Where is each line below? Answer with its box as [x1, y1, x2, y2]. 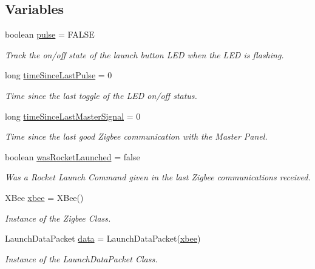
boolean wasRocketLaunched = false [5, 150, 140, 163]
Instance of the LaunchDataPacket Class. [5, 252, 158, 265]
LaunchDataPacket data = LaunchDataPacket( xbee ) [5, 232, 201, 245]
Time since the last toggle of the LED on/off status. [5, 89, 197, 101]
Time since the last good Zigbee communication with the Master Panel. [5, 130, 268, 143]
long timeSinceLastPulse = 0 [5, 69, 112, 81]
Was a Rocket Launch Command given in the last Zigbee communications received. [5, 171, 311, 183]
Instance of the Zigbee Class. [5, 211, 111, 224]
